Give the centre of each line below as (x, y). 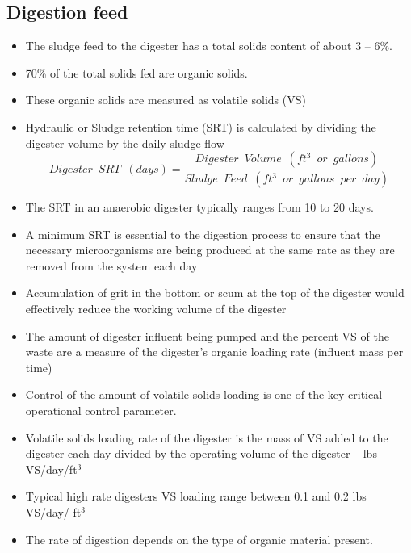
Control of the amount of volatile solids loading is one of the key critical (204, 394)
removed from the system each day (111, 265)
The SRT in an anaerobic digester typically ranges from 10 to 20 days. (199, 207)
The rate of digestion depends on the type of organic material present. (199, 539)
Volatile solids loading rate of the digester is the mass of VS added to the (207, 437)
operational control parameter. (101, 410)
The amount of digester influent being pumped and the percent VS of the (207, 335)
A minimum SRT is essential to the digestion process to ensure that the (203, 234)
